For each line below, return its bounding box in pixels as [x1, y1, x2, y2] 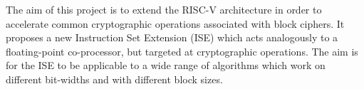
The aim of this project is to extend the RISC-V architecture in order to [6, 2, 322, 16]
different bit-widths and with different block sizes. [6, 71, 223, 86]
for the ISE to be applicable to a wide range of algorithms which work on [6, 58, 326, 73]
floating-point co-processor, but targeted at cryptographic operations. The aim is [6, 43, 358, 58]
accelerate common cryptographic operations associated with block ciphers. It [6, 16, 345, 31]
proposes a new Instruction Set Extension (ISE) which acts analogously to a [6, 30, 338, 45]
